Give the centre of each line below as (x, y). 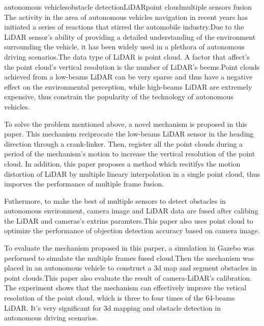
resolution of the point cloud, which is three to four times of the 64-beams (120, 298)
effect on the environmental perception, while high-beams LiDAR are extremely (128, 86)
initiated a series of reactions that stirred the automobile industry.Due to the (124, 27)
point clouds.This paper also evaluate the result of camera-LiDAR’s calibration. (128, 277)
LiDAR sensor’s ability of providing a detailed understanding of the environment (130, 36)
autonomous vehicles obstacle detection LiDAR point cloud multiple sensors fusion (128, 7)
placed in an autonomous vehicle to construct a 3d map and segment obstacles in (130, 268)
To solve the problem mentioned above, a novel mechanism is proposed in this (126, 124)
